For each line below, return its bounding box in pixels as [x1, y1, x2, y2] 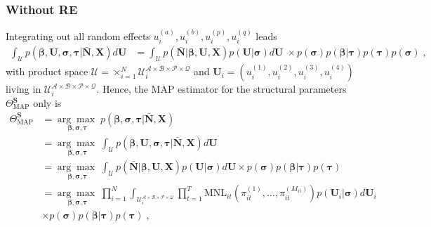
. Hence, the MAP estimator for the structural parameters [96, 82, 347, 96]
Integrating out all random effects [6, 29, 150, 44]
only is [33, 96, 62, 110]
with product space [6, 64, 88, 79]
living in [6, 82, 41, 96]
